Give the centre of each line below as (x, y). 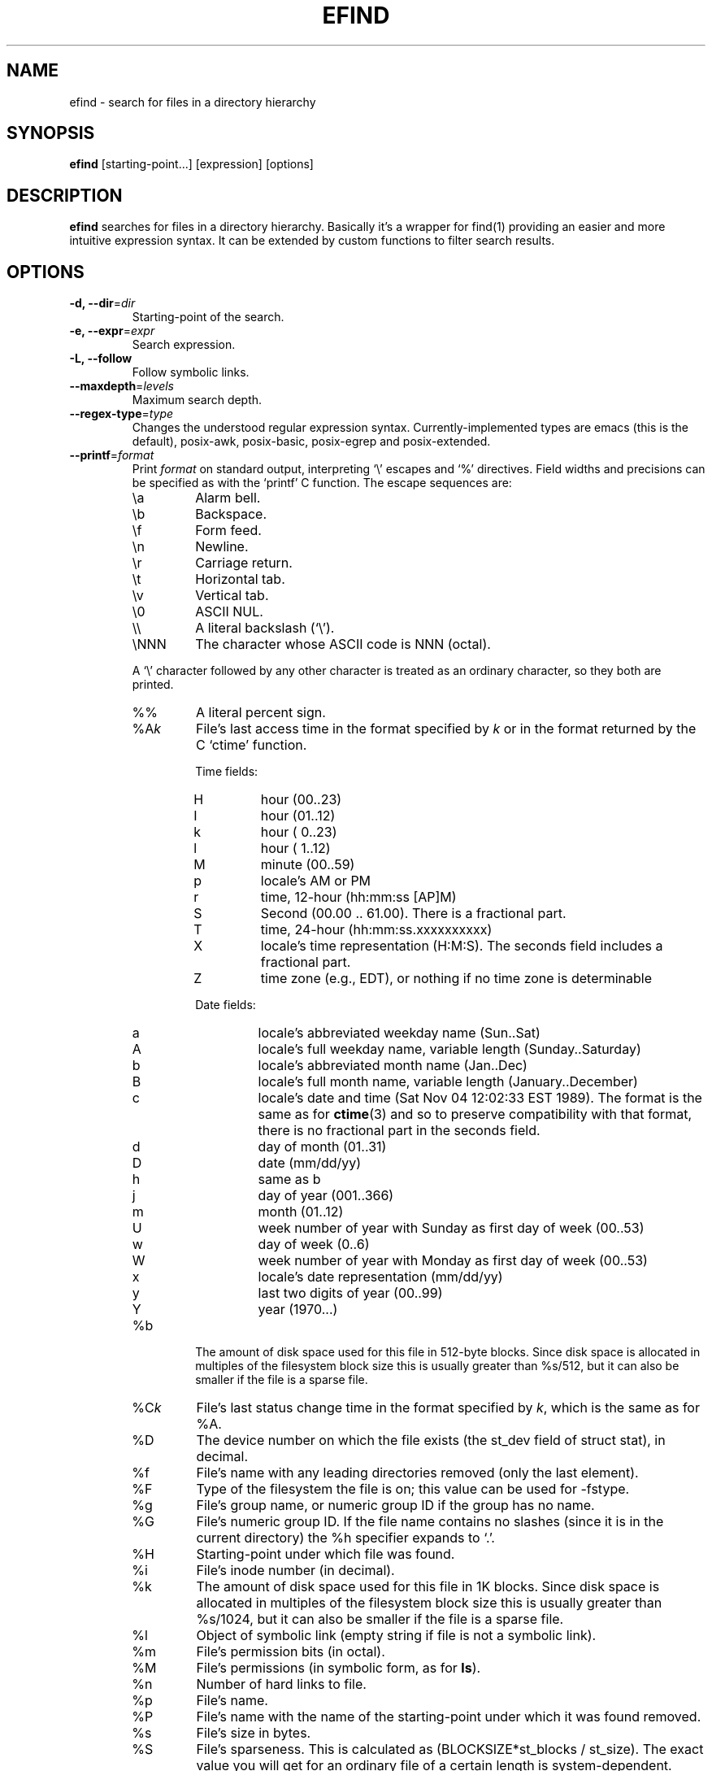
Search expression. (184, 345)
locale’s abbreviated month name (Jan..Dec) (393, 1066)
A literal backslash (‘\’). (265, 628)
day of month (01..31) (322, 1147)
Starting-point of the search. (208, 317)
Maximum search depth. (197, 400)
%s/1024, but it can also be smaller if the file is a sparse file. (380, 1619)
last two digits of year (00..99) (350, 1293)
